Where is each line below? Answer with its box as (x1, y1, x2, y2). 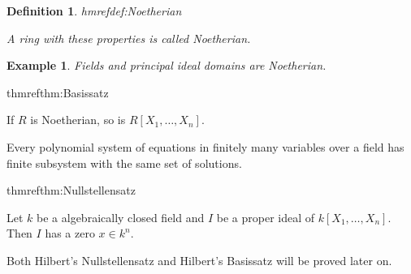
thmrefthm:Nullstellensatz (6, 182, 136, 199)
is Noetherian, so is (30, 111, 126, 128)
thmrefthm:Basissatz (6, 83, 109, 101)
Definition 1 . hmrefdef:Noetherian (6, 2, 182, 19)
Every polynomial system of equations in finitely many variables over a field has (6, 138, 405, 155)
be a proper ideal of (216, 208, 315, 225)
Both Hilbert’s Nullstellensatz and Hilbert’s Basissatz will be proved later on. (6, 251, 392, 268)
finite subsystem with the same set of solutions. (6, 154, 242, 171)
